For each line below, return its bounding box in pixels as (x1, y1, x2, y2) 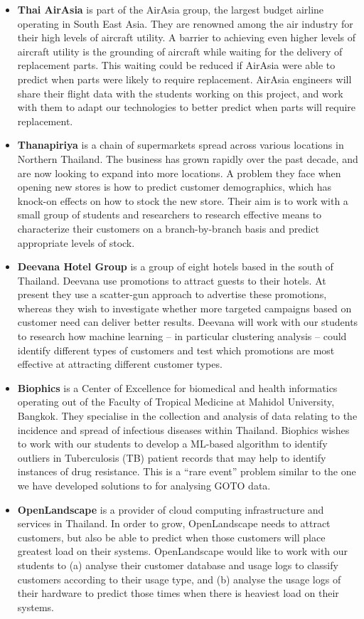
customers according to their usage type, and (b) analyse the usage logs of (17, 571, 341, 586)
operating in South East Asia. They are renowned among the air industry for (17, 16, 353, 31)
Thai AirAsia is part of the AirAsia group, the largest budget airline (17, 2, 324, 16)
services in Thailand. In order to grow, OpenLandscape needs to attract (17, 516, 331, 531)
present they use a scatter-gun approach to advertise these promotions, (17, 287, 327, 302)
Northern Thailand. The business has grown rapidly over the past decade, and (17, 151, 358, 166)
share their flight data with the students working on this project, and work (17, 85, 343, 100)
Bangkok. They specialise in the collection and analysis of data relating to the (17, 408, 358, 423)
